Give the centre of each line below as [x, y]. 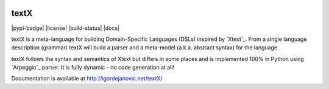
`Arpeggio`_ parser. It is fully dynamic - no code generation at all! [93, 68]
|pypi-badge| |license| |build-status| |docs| [65, 28]
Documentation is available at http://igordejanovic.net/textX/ [87, 79]
